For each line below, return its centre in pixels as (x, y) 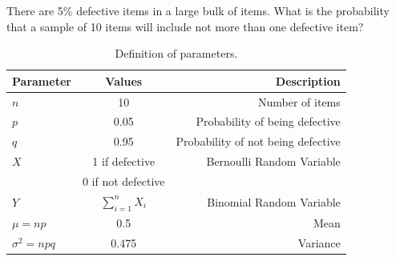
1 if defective (124, 161)
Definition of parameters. (176, 53)
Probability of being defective (268, 121)
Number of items (299, 101)
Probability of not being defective (258, 141)
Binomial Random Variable (274, 201)
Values (124, 80)
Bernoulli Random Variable (273, 161)
